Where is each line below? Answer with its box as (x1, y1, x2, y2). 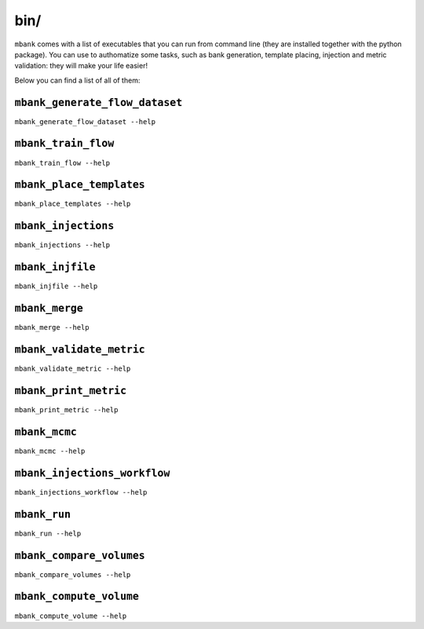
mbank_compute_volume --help (14, 611, 127, 620)
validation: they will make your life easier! (14, 61, 148, 71)
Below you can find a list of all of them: (14, 75, 141, 85)
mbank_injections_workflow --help (14, 488, 148, 496)
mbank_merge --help (14, 323, 90, 332)
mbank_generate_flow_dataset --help (14, 117, 156, 126)
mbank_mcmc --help (14, 446, 86, 455)
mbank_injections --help (14, 240, 110, 250)
